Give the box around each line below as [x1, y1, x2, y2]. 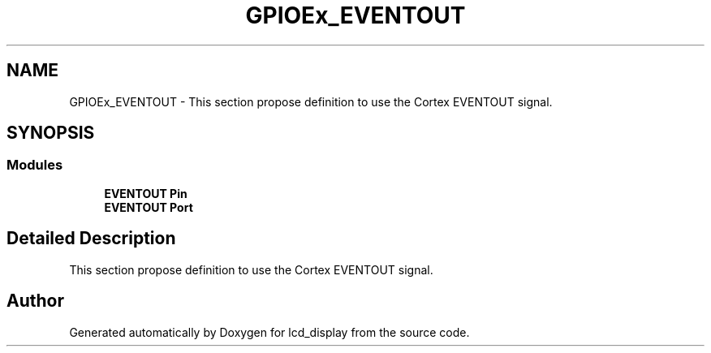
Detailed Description [6, 228, 176, 249]
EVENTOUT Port [104, 200, 193, 214]
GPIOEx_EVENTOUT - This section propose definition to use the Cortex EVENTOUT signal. [69, 94, 553, 109]
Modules [6, 157, 63, 174]
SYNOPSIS [6, 123, 95, 144]
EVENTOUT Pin [104, 186, 187, 200]
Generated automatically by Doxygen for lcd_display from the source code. [69, 325, 470, 339]
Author [6, 291, 64, 312]
